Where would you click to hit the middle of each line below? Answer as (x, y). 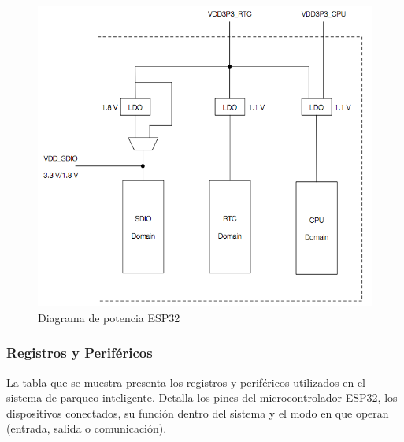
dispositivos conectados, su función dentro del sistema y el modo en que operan (198, 412)
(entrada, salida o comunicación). (87, 428)
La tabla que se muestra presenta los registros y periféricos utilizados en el (186, 382)
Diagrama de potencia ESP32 (109, 317)
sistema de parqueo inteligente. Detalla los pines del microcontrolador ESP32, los (202, 397)
